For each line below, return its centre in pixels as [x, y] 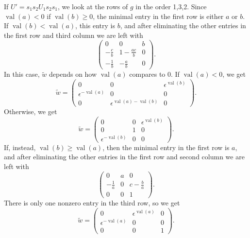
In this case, [22, 74]
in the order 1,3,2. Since [171, 6]
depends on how [73, 74]
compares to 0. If [154, 74]
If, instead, [20, 147]
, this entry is [95, 25]
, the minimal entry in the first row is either [158, 16]
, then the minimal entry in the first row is [166, 147]
